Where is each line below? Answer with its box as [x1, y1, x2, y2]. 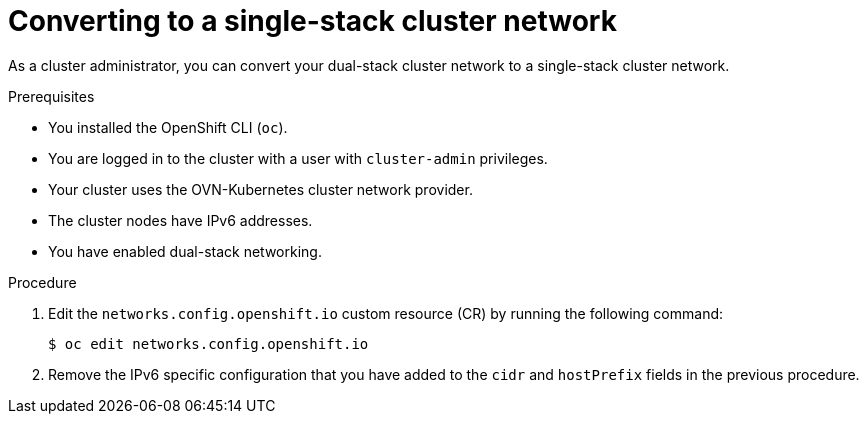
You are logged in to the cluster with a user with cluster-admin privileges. [48, 149, 548, 167]
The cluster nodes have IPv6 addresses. [48, 211, 313, 229]
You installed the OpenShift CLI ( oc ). [48, 118, 288, 136]
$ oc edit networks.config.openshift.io [48, 335, 369, 352]
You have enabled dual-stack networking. [48, 242, 322, 260]
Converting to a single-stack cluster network [8, 4, 617, 38]
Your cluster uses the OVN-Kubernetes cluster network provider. [48, 180, 473, 198]
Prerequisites [8, 87, 95, 105]
